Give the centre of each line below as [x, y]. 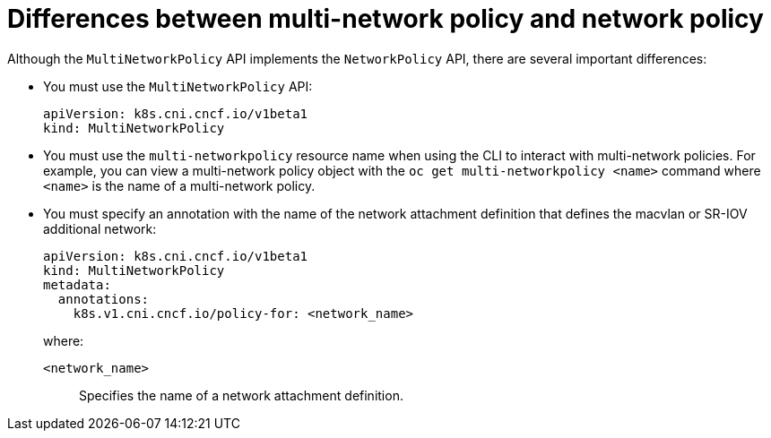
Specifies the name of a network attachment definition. [241, 395]
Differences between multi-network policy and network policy [385, 19]
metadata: [77, 284]
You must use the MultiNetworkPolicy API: [178, 86]
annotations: [104, 299]
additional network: [100, 228]
